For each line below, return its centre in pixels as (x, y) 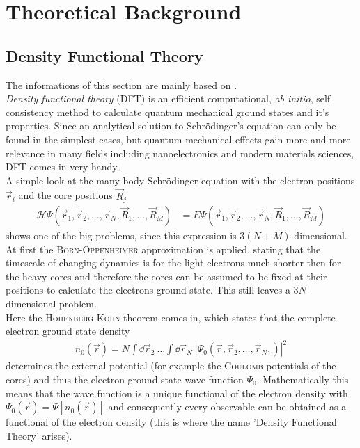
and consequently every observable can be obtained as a (227, 407)
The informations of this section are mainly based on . (122, 85)
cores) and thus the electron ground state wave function (125, 379)
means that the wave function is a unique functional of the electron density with (177, 393)
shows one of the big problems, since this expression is (121, 235)
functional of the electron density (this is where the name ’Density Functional (171, 422)
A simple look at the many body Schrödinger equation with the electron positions (180, 180)
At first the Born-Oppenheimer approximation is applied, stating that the (163, 249)
